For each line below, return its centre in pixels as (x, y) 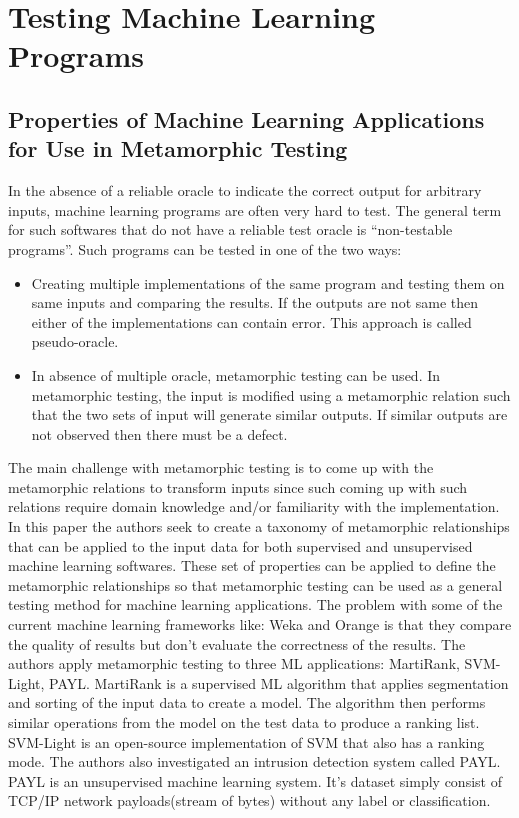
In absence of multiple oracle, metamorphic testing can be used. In (236, 374)
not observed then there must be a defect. (159, 433)
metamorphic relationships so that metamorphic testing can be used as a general (255, 584)
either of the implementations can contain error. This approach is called (251, 321)
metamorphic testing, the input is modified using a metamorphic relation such (271, 394)
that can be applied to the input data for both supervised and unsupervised (240, 545)
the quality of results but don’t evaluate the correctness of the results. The (237, 643)
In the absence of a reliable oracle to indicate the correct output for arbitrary (245, 190)
